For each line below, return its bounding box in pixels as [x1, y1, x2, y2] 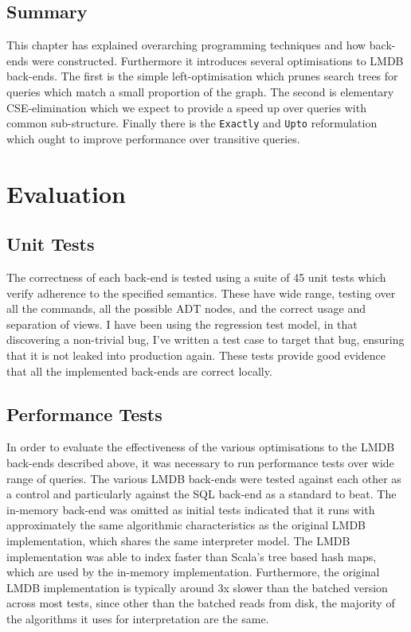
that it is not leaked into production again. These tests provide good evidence [6, 346, 386, 363]
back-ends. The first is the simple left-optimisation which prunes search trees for [6, 68, 398, 84]
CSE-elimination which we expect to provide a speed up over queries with [6, 99, 366, 115]
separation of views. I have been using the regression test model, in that [6, 315, 358, 332]
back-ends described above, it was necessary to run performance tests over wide [6, 454, 394, 470]
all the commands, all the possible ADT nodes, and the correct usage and [6, 300, 366, 317]
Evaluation [6, 177, 126, 209]
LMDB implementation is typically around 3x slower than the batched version [6, 579, 388, 595]
